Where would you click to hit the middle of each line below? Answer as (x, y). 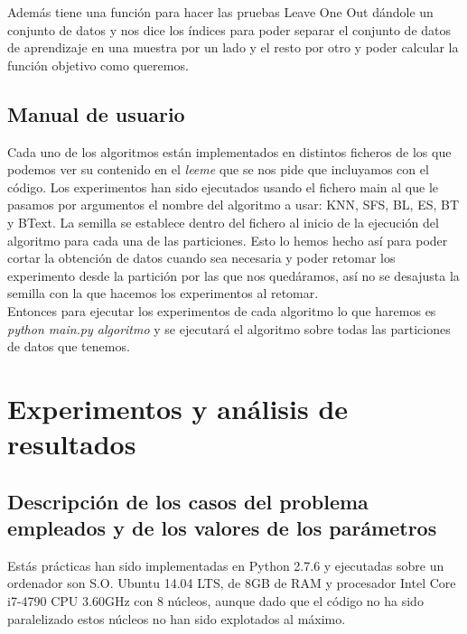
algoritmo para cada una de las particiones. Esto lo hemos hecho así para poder (228, 240)
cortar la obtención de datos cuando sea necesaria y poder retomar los (201, 258)
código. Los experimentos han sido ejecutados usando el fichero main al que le (223, 186)
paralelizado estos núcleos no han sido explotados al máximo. (177, 618)
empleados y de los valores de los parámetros (222, 528)
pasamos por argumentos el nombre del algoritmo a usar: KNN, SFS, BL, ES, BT (233, 205)
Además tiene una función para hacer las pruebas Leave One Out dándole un (220, 12)
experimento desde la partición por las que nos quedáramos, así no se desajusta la (233, 275)
